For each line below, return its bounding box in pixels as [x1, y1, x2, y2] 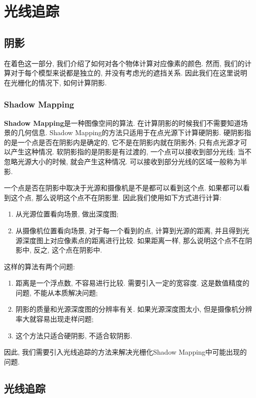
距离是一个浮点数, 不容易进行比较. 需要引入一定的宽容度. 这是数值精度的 [15, 278, 250, 288]
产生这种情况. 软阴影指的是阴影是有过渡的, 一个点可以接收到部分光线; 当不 [10, 146, 252, 157]
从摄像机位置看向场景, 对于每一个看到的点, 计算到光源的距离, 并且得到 [15, 225, 243, 235]
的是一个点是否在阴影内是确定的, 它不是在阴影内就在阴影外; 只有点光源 [4, 137, 234, 147]
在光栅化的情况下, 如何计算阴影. [4, 77, 107, 87]
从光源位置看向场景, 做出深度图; [15, 209, 119, 219]
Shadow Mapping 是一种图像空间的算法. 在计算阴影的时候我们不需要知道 [4, 117, 241, 128]
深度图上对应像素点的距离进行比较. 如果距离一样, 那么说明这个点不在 [22, 235, 245, 245]
